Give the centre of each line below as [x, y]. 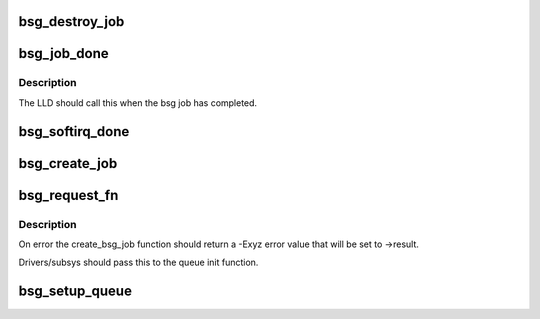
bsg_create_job [68, 163]
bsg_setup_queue [75, 291]
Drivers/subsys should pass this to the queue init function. [138, 262]
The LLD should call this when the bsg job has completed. [138, 102]
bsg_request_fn [68, 195]
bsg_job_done [63, 53]
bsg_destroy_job [71, 21]
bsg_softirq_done [74, 131]
